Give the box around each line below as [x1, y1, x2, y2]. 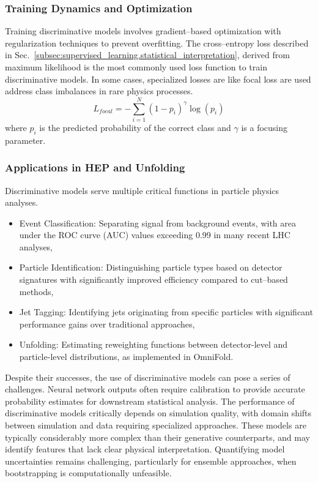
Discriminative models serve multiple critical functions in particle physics [5, 184, 279, 197]
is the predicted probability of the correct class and [39, 121, 231, 133]
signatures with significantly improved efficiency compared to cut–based [19, 273, 288, 286]
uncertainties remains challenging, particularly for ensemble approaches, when [5, 454, 297, 467]
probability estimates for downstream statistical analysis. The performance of [5, 394, 295, 407]
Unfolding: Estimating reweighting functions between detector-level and [19, 338, 288, 351]
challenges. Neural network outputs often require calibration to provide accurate [5, 383, 305, 395]
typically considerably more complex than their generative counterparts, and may [5, 430, 310, 443]
